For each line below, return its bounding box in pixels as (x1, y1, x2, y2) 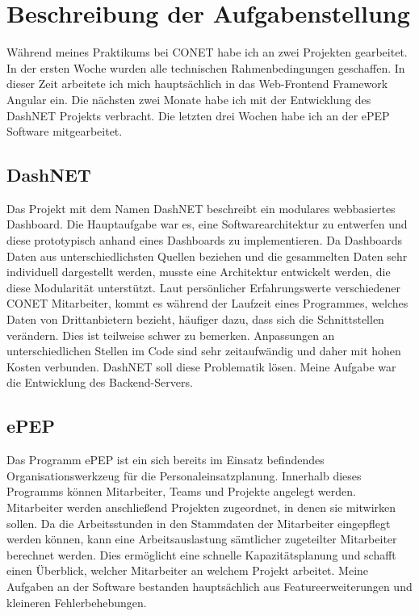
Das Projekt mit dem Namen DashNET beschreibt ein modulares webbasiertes (6, 199, 396, 216)
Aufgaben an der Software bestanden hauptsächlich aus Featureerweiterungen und (6, 577, 413, 594)
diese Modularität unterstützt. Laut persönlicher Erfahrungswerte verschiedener (6, 279, 401, 295)
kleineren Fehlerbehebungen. (6, 593, 147, 610)
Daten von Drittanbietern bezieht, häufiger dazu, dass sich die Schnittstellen (6, 311, 384, 328)
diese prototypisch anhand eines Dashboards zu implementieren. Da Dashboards (6, 232, 403, 249)
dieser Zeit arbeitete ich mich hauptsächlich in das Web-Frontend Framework (6, 75, 388, 92)
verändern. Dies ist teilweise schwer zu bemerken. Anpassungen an (6, 326, 335, 343)
